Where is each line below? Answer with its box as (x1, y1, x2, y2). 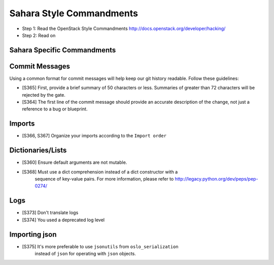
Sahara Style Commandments (9, 8, 138, 19)
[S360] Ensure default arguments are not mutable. (22, 159, 127, 165)
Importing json (9, 230, 57, 239)
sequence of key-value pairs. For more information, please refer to (35, 176, 174, 182)
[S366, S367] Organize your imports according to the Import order (22, 133, 167, 139)
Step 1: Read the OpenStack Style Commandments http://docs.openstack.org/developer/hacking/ (22, 25, 226, 32)
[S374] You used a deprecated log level (22, 217, 105, 223)
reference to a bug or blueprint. (22, 106, 88, 112)
